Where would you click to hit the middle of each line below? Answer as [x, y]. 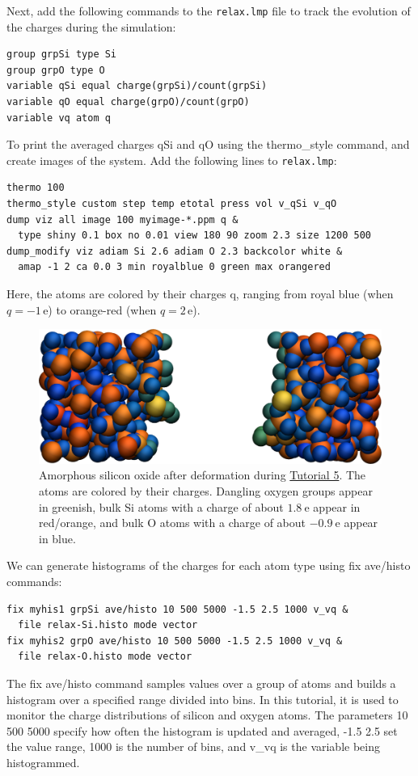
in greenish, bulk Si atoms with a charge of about [161, 506]
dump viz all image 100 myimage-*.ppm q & [122, 219]
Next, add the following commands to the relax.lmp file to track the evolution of [209, 11]
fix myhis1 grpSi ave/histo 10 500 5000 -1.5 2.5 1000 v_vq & [177, 609]
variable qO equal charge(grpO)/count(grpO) [128, 102]
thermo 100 [36, 188]
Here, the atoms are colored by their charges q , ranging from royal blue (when [200, 294]
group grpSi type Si [62, 55]
